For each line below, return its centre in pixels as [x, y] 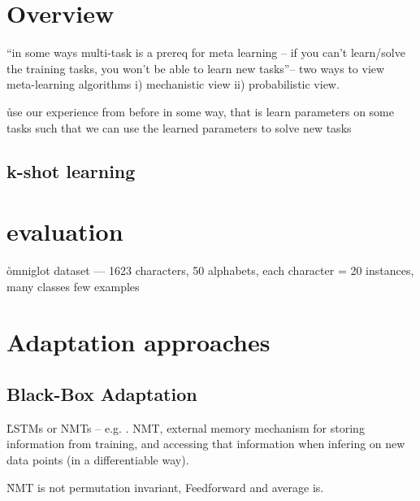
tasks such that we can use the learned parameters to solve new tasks [179, 127]
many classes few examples [73, 286]
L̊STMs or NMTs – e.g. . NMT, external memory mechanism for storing [186, 427]
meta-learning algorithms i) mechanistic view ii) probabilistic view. [173, 84]
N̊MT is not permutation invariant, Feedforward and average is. [165, 487]
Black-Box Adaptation [102, 393]
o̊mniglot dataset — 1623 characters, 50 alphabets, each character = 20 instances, [210, 270]
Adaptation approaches [139, 342]
